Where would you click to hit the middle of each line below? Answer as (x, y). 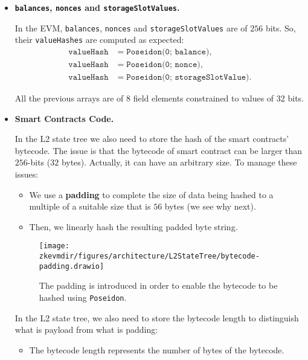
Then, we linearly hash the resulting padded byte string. (133, 226)
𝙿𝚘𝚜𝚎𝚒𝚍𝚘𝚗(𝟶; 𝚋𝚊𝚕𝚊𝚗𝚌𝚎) (168, 52)
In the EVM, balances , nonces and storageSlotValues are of (131, 27)
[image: (54, 246)
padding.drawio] (72, 266)
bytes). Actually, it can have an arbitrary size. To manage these (179, 162)
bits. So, (281, 27)
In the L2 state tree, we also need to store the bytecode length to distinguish (157, 317)
